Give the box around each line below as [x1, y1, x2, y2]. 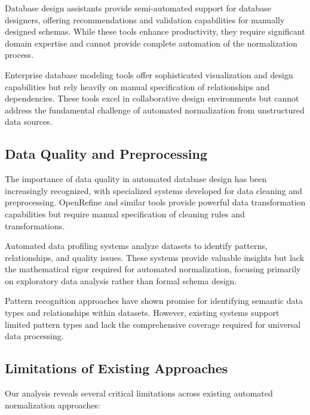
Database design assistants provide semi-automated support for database [5, 2, 271, 14]
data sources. [5, 115, 53, 128]
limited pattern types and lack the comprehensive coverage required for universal [5, 318, 301, 330]
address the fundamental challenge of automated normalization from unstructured [5, 103, 305, 116]
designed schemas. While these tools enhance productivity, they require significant [5, 25, 305, 38]
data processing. [5, 330, 64, 342]
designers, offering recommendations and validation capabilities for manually [5, 13, 285, 26]
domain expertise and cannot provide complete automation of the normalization [5, 36, 297, 49]
